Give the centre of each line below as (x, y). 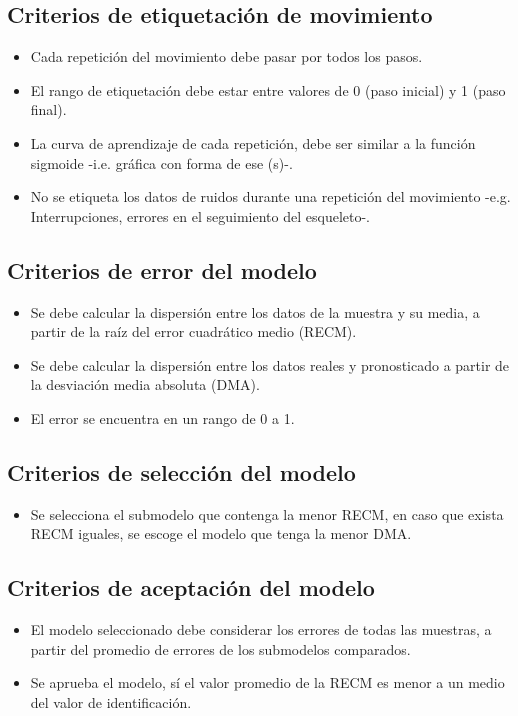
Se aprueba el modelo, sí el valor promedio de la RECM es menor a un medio (267, 682)
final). (48, 109)
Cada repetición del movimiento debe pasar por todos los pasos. (226, 56)
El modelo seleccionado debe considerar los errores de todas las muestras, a (261, 629)
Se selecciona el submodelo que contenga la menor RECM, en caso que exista (267, 513)
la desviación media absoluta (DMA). (145, 384)
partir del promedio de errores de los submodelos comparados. (220, 648)
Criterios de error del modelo (162, 269)
